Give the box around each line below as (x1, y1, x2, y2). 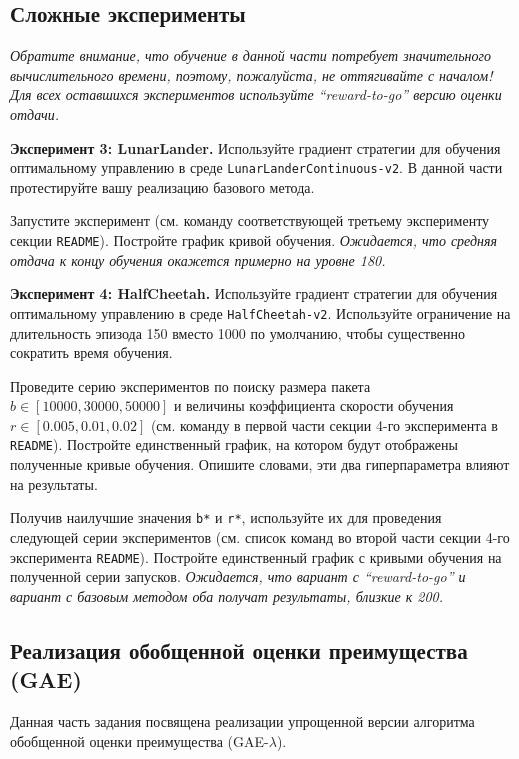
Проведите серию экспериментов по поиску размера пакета (10, 375, 371, 396)
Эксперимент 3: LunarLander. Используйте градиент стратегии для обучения (10, 137, 501, 158)
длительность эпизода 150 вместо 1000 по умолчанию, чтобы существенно (10, 322, 465, 343)
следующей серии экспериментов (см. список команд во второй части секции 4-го (10, 526, 510, 547)
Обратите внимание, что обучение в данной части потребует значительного (10, 45, 491, 66)
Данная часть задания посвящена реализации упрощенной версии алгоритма (10, 711, 475, 732)
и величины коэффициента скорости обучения (173, 395, 454, 416)
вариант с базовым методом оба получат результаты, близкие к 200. (10, 585, 443, 606)
